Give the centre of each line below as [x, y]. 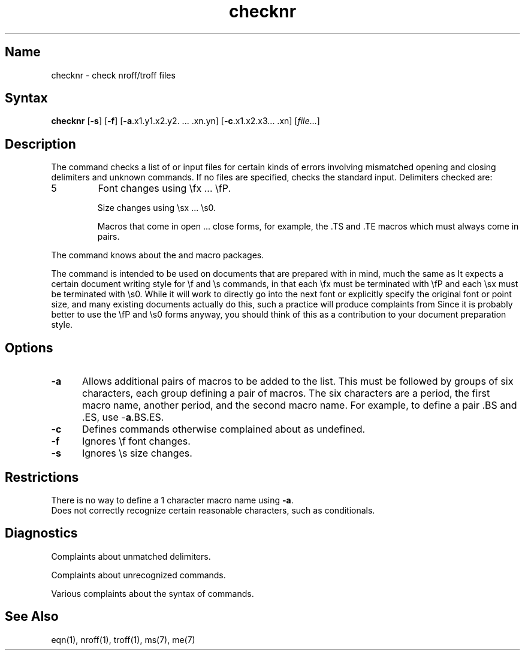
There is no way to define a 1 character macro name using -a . [172, 500]
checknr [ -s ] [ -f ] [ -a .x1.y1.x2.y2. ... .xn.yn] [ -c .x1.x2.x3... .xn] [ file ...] [185, 121]
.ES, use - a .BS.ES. [123, 417]
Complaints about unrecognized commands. [138, 575]
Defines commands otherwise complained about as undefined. [224, 429]
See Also [32, 617]
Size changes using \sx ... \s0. [157, 208]
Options [29, 348]
